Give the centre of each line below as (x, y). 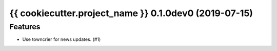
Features (25, 27)
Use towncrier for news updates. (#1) (62, 39)
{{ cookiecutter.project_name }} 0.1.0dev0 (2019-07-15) (131, 13)
